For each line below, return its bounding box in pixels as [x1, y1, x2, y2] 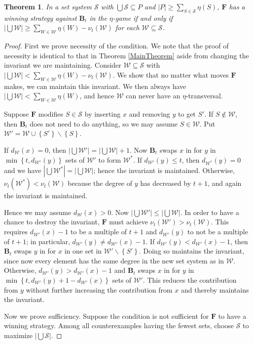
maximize [4, 330, 33, 340]
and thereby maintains [181, 284, 249, 295]
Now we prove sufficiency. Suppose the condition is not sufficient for [4, 310, 209, 321]
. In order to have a [180, 207, 239, 217]
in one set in [64, 246, 102, 256]
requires [4, 226, 28, 237]
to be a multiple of [71, 226, 127, 237]
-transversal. [185, 90, 223, 101]
